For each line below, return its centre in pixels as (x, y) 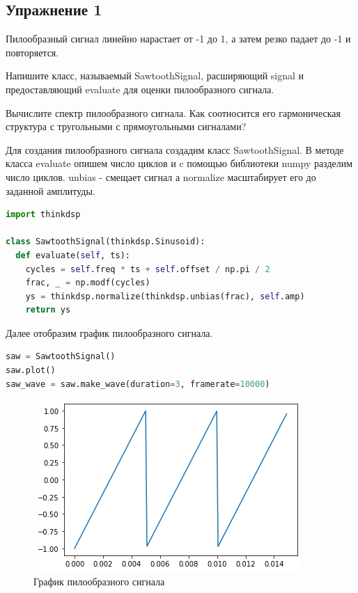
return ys (48, 310)
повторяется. (32, 52)
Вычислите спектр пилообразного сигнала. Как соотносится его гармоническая (173, 112)
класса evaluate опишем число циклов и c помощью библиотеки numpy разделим (179, 163)
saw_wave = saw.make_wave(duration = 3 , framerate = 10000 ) (138, 384)
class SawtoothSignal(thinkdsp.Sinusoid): (106, 242)
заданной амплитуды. (50, 190)
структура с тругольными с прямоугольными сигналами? (126, 126)
